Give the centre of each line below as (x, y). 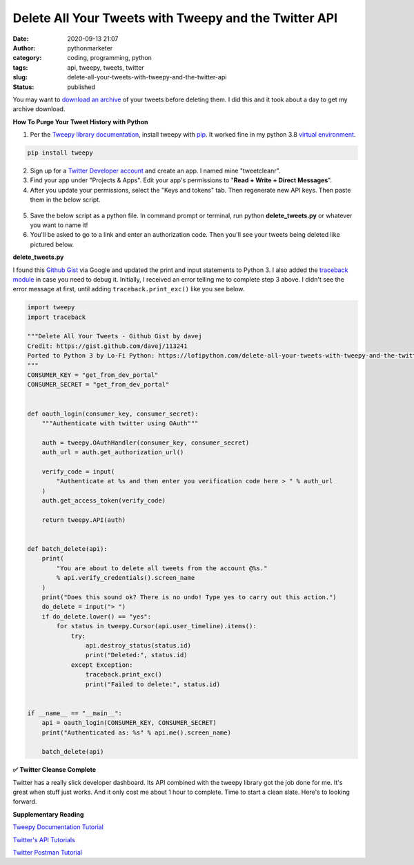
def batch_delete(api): (68, 549)
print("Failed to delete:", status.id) (153, 684)
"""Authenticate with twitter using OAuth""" (120, 424)
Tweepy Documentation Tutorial (58, 827)
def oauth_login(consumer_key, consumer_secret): (113, 414)
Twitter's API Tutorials (44, 839)
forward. (25, 801)
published (81, 87)
